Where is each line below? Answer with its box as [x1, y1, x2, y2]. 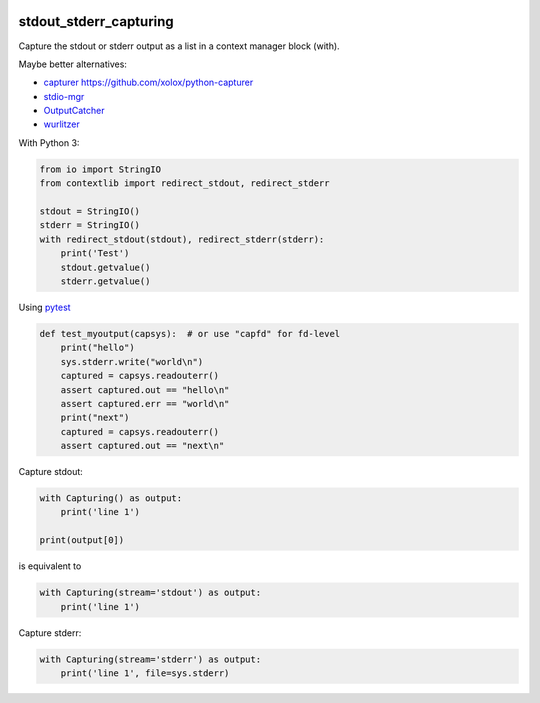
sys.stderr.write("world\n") [60, 356, 204, 367]
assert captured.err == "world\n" [60, 398, 230, 409]
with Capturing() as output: [39, 493, 183, 504]
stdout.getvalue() [60, 261, 151, 273]
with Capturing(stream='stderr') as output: [39, 653, 262, 665]
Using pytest [18, 301, 71, 313]
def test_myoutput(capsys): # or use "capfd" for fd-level [39, 328, 341, 339]
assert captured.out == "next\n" [60, 440, 225, 452]
